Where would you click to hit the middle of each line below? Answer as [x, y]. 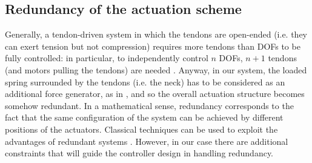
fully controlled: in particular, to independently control [107, 58]
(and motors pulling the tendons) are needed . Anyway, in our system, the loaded [156, 69]
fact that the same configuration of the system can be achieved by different [144, 117]
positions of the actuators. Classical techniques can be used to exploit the [141, 129]
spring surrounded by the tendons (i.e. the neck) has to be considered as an [145, 81]
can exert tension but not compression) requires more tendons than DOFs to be [153, 46]
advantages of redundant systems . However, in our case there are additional [147, 141]
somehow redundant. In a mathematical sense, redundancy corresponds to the [149, 105]
